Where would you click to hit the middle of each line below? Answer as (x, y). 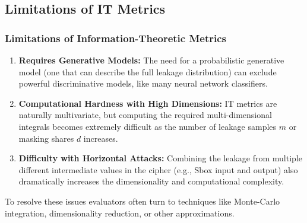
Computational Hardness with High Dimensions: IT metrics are (148, 103)
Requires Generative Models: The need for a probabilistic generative (151, 60)
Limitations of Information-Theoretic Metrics (116, 38)
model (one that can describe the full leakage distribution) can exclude (148, 71)
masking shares (46, 138)
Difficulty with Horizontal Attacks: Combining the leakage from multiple (160, 158)
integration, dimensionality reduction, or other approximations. (120, 213)
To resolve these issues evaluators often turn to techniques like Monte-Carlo (143, 201)
